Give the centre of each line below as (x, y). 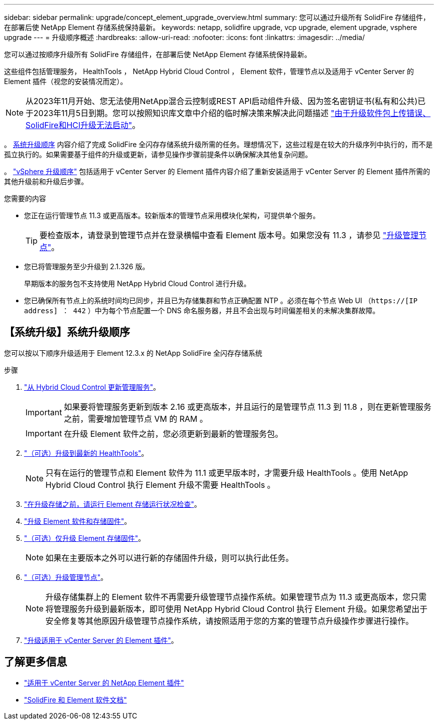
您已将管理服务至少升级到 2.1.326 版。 (87, 266)
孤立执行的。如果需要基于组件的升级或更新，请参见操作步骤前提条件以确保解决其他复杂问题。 (158, 154)
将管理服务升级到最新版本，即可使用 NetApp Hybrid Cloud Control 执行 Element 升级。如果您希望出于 (236, 609)
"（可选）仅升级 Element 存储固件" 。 (85, 538)
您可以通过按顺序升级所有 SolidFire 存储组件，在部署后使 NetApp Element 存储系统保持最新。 (158, 54)
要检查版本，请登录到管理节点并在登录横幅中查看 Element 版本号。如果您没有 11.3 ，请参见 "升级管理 (229, 235)
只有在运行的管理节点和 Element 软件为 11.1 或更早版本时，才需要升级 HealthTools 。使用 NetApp (227, 473)
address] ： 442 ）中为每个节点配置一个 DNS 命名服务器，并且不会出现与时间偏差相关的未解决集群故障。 (202, 310)
